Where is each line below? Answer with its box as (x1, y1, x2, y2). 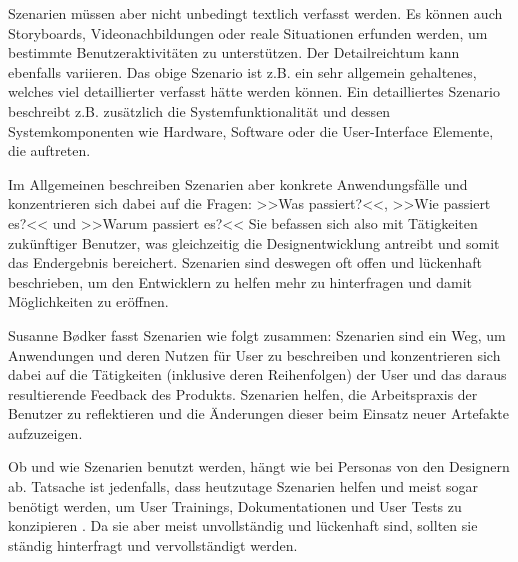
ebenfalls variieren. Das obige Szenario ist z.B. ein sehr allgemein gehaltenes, (8, 61, 477, 82)
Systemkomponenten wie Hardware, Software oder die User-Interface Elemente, (8, 120, 494, 141)
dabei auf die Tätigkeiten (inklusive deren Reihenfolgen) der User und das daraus (8, 364, 507, 385)
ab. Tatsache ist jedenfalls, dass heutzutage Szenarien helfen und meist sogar (8, 476, 478, 497)
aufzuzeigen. (8, 422, 83, 443)
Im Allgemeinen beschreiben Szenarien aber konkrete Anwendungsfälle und (8, 173, 468, 194)
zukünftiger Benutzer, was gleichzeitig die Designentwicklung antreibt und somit (8, 232, 500, 253)
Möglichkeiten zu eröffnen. (8, 291, 169, 312)
